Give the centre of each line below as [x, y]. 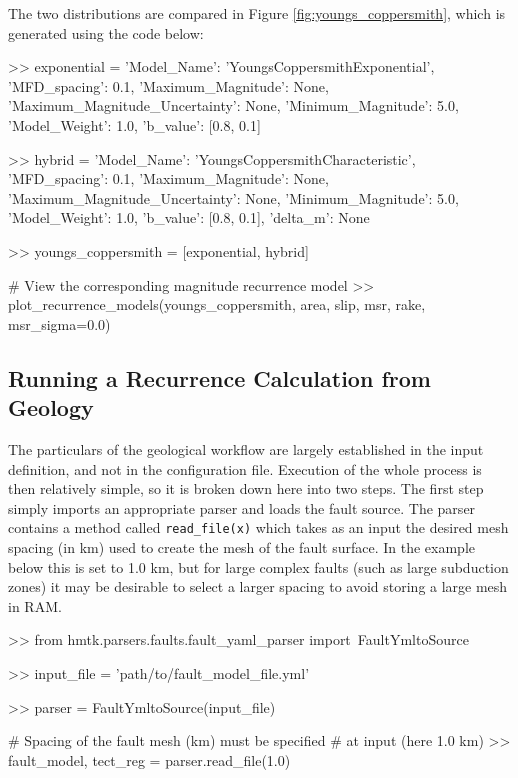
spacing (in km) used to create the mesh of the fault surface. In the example [242, 546]
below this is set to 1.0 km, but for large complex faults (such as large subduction [258, 566]
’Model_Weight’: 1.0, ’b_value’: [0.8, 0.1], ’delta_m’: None [189, 217]
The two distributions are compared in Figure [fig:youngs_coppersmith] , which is [257, 13]
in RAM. [35, 605]
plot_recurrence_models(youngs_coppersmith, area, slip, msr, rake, [217, 304]
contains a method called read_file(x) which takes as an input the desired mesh [258, 527]
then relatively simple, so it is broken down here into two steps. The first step [246, 488]
